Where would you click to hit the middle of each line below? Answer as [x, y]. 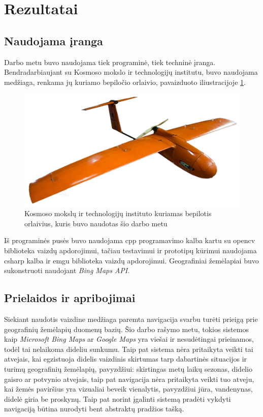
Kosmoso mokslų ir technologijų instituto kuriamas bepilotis [118, 213]
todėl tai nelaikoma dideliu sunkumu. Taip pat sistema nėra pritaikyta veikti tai [129, 349]
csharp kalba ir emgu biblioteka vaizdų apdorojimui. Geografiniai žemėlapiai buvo [131, 260]
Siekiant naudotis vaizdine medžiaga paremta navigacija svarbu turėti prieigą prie [131, 319]
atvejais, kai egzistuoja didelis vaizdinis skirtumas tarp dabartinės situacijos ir [126, 359]
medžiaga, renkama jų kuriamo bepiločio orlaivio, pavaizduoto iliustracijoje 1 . [125, 82]
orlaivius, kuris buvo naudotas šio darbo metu [96, 223]
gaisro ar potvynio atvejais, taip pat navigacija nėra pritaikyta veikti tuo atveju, [129, 379]
